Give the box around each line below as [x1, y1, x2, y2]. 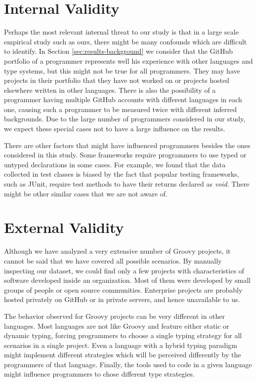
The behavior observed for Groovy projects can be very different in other [4, 310, 225, 321]
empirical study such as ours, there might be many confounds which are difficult [4, 36, 247, 46]
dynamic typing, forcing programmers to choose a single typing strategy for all [4, 330, 242, 341]
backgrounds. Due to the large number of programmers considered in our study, [4, 114, 246, 124]
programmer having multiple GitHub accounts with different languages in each [4, 94, 242, 105]
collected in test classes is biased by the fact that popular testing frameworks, [4, 169, 239, 179]
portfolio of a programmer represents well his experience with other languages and [4, 55, 253, 66]
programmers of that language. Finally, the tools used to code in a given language [4, 359, 252, 369]
